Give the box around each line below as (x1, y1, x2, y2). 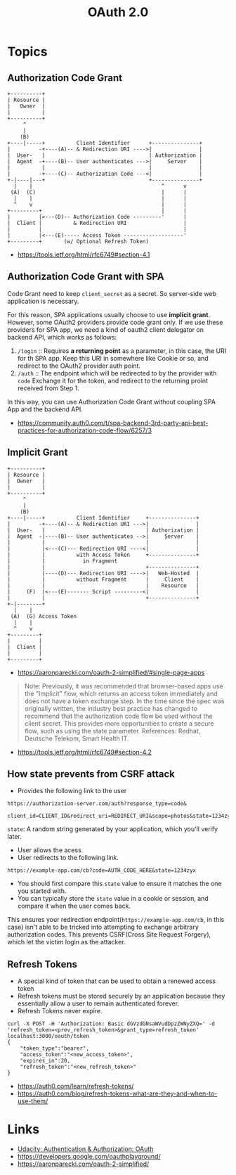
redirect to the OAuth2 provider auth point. (17, 361, 141, 370)
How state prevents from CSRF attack (7, 768, 176, 781)
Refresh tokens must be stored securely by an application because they (17, 992, 225, 1001)
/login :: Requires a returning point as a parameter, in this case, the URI (17, 346, 227, 355)
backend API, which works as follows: (7, 333, 117, 341)
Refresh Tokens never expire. (17, 1007, 103, 1015)
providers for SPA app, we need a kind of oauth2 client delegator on (7, 325, 204, 334)
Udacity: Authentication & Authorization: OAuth (17, 1145, 154, 1153)
